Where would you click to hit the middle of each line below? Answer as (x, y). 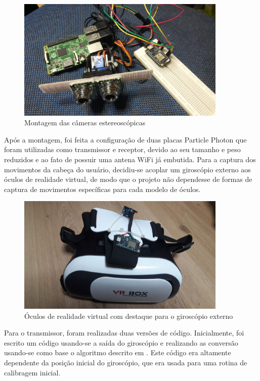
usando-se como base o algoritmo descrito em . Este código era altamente (118, 352)
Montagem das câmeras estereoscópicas (85, 123)
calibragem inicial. (32, 372)
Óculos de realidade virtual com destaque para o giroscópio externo (129, 316)
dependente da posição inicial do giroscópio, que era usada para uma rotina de (126, 362)
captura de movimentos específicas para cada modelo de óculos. (102, 189)
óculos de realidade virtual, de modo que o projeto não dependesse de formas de (128, 179)
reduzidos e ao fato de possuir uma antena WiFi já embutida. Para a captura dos (130, 159)
